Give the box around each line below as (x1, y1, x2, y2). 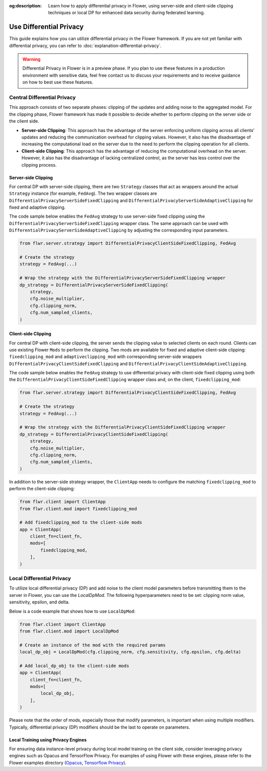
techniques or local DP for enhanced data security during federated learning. (48, 10, 205, 16)
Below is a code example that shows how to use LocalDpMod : (9, 608, 136, 614)
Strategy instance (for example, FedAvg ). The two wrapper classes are (9, 190, 157, 196)
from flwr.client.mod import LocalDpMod (19, 628, 119, 634)
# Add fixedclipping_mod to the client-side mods (19, 520, 142, 525)
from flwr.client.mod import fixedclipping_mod (19, 506, 137, 511)
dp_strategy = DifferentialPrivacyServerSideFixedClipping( (19, 282, 169, 288)
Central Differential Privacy (9, 94, 76, 101)
